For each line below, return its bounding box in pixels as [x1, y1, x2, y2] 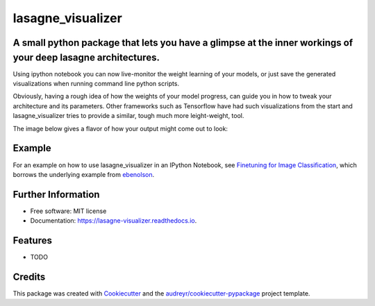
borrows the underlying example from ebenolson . [12, 170, 155, 178]
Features [12, 235, 52, 246]
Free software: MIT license [30, 207, 107, 215]
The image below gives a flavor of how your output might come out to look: [12, 124, 228, 133]
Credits [12, 271, 46, 282]
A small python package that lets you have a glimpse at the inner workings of [12, 37, 353, 49]
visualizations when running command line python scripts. [12, 80, 180, 88]
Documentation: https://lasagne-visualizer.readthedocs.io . [30, 216, 197, 225]
